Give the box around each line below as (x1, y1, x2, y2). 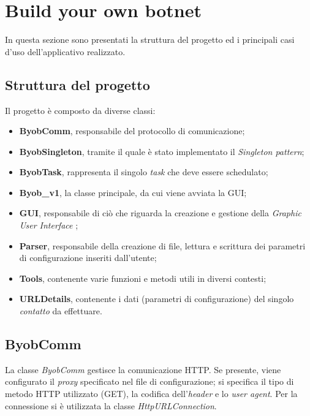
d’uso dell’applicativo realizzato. (5, 45, 126, 58)
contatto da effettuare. (19, 304, 102, 317)
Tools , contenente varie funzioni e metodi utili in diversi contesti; (19, 271, 267, 284)
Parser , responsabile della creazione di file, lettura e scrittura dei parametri (19, 239, 306, 252)
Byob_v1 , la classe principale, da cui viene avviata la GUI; (19, 186, 247, 199)
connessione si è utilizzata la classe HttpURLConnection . (5, 399, 217, 412)
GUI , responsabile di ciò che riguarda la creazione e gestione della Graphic (19, 206, 301, 219)
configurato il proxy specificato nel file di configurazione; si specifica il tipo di (5, 375, 294, 388)
